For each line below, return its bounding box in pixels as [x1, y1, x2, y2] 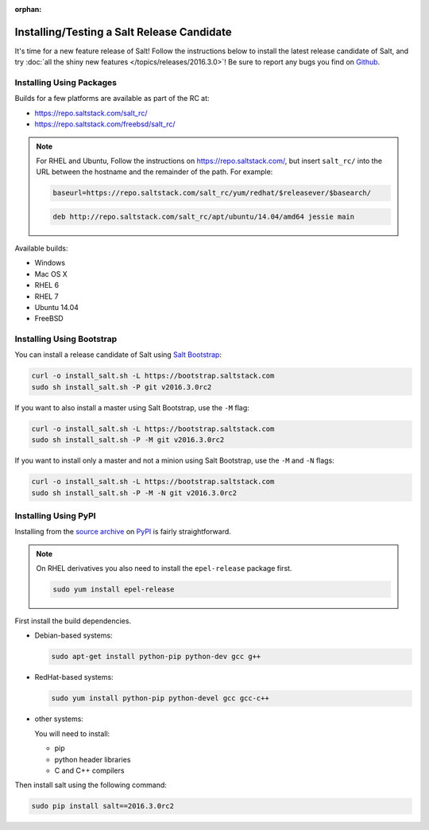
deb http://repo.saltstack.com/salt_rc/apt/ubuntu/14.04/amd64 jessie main [52, 211, 355, 221]
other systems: [34, 714, 83, 723]
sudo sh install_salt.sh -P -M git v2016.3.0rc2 [31, 436, 225, 444]
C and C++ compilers [54, 766, 125, 775]
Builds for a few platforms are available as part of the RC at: [14, 94, 210, 103]
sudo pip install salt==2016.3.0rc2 [31, 801, 175, 811]
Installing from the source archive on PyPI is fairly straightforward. [14, 527, 232, 537]
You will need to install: [34, 728, 110, 739]
